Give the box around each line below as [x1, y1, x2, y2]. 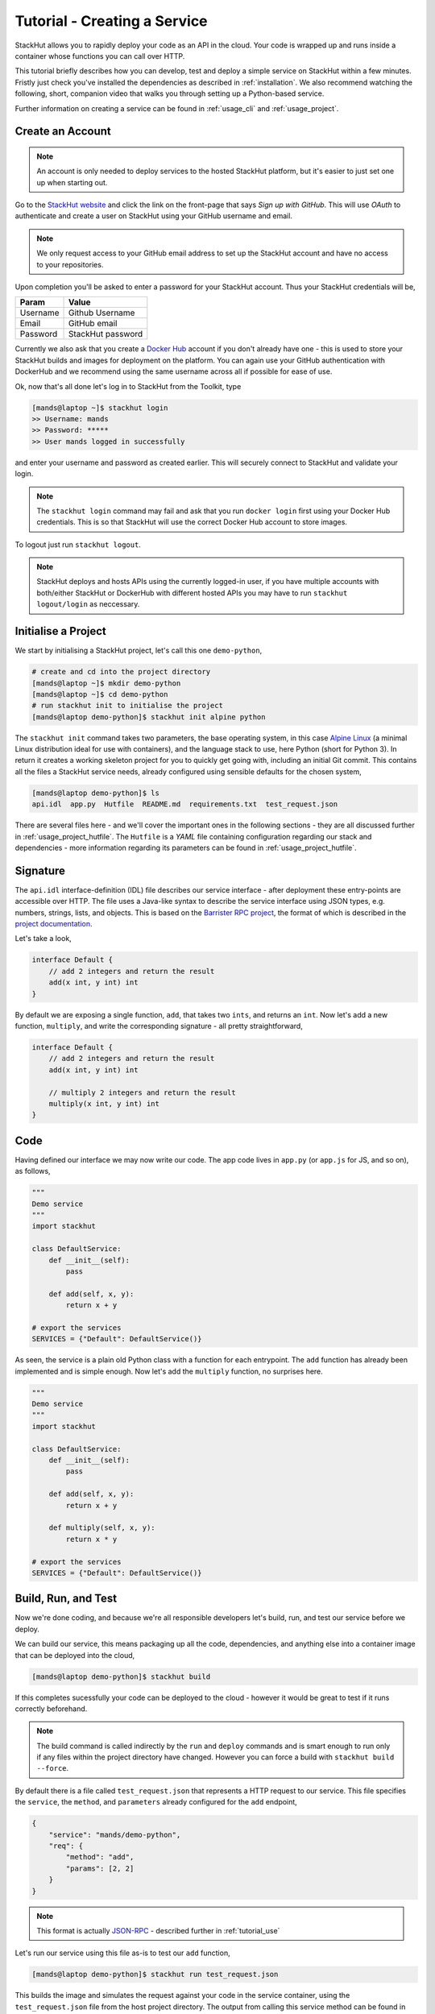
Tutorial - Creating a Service [14, 12, 209, 30]
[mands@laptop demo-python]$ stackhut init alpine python [31, 712, 266, 721]
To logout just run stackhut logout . [14, 540, 141, 549]
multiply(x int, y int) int [48, 1099, 160, 1108]
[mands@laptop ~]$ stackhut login [31, 403, 168, 412]
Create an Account [14, 125, 112, 139]
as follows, [14, 1167, 52, 1176]
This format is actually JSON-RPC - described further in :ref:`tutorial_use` [36, 1925, 280, 1935]
